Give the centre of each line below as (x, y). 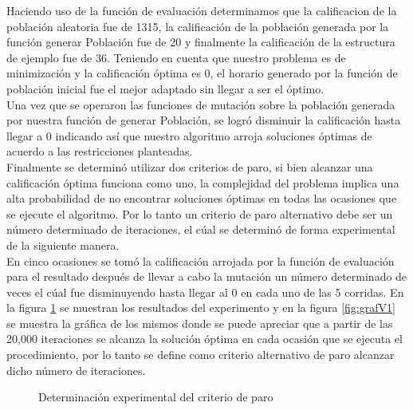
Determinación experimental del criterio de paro (156, 397)
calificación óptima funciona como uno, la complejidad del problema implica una (203, 182)
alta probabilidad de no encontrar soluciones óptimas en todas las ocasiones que (202, 198)
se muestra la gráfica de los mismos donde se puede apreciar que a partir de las (200, 323)
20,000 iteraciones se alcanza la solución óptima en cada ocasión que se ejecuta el (205, 339)
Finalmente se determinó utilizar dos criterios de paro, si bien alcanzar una (190, 166)
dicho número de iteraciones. (76, 370)
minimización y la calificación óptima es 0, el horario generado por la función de (202, 73)
